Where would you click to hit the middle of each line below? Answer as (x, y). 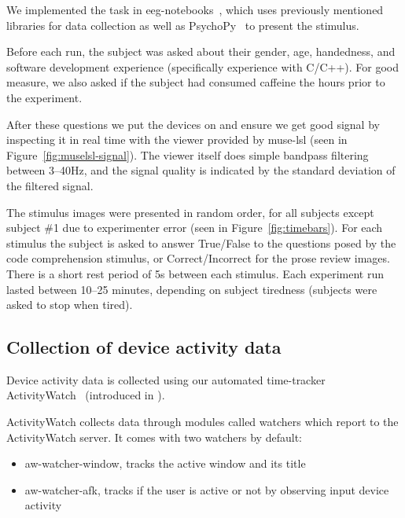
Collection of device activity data (144, 347)
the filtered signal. (50, 185)
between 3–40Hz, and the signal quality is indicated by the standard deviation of (201, 170)
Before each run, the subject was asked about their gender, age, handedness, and (201, 51)
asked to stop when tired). (70, 305)
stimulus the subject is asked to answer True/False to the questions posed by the (201, 242)
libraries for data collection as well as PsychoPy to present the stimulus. (183, 25)
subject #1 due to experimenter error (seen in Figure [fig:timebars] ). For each (195, 228)
